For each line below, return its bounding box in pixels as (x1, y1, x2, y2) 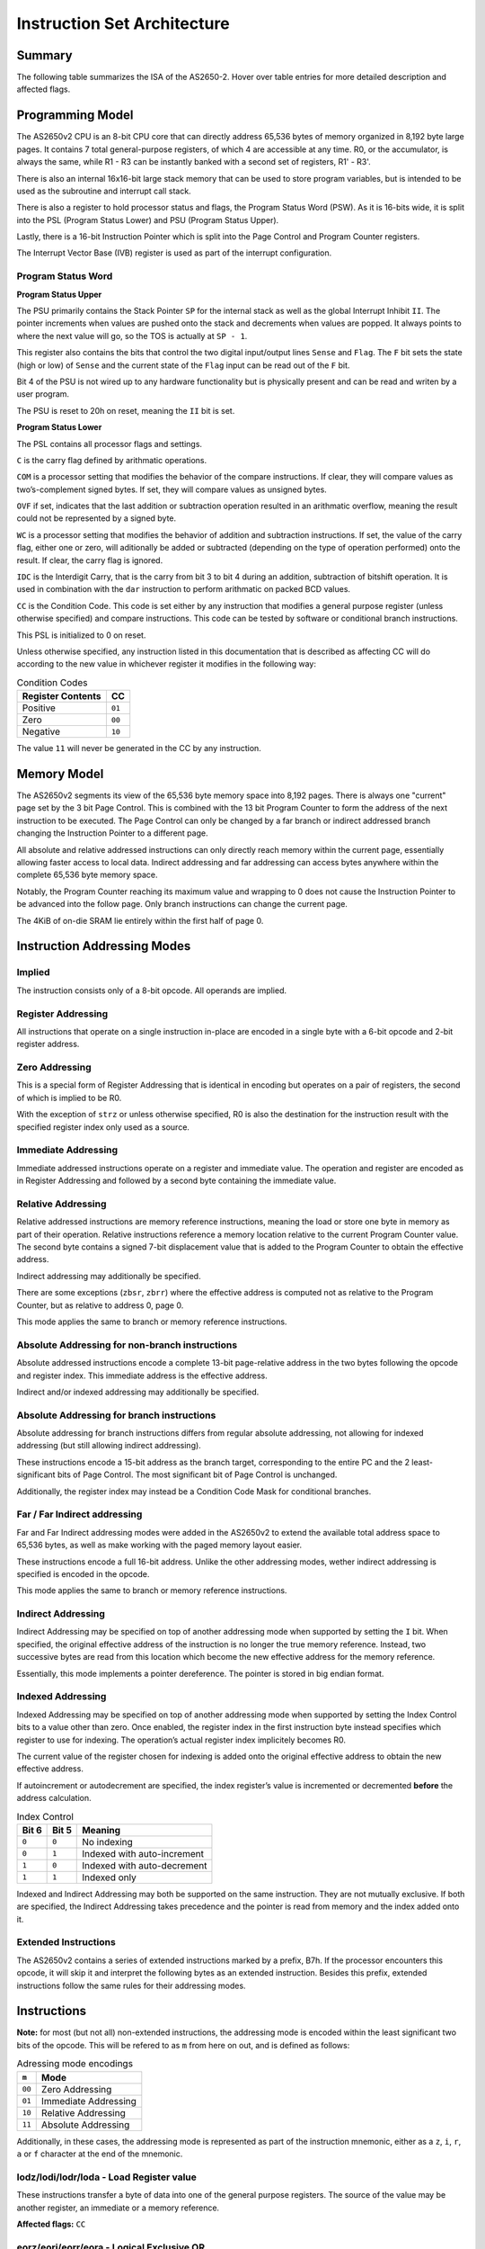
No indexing (82, 1835, 134, 1848)
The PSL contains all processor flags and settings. (16, 438, 202, 449)
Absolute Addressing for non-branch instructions (16, 1339, 238, 1351)
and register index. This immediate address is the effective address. (16, 1370, 269, 1381)
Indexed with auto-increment (82, 1847, 204, 1859)
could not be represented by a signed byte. (16, 513, 177, 524)
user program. (16, 389, 70, 399)
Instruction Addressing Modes (16, 938, 191, 954)
